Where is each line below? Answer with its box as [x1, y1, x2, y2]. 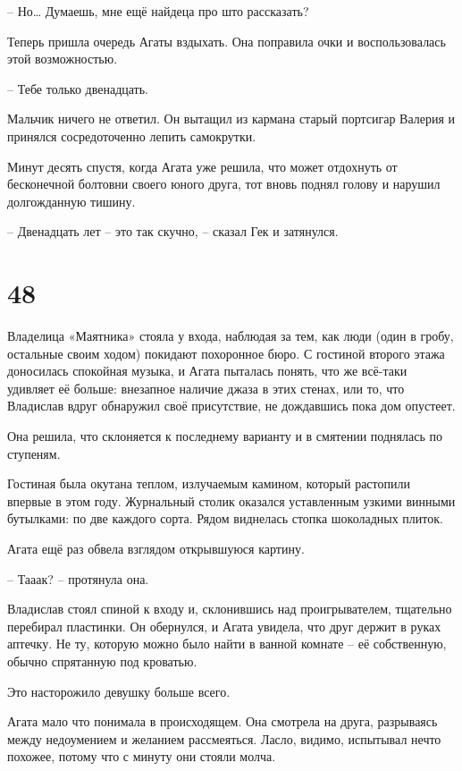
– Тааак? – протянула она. [7, 569, 149, 588]
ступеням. [7, 444, 61, 462]
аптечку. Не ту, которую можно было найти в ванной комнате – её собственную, [7, 634, 447, 653]
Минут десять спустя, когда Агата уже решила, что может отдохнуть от [7, 157, 398, 175]
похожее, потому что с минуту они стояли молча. [7, 747, 276, 766]
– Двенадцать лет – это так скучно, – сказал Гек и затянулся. [7, 222, 339, 241]
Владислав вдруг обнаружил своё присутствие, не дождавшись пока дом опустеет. [7, 396, 456, 415]
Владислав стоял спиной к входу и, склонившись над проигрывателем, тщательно [7, 599, 452, 618]
